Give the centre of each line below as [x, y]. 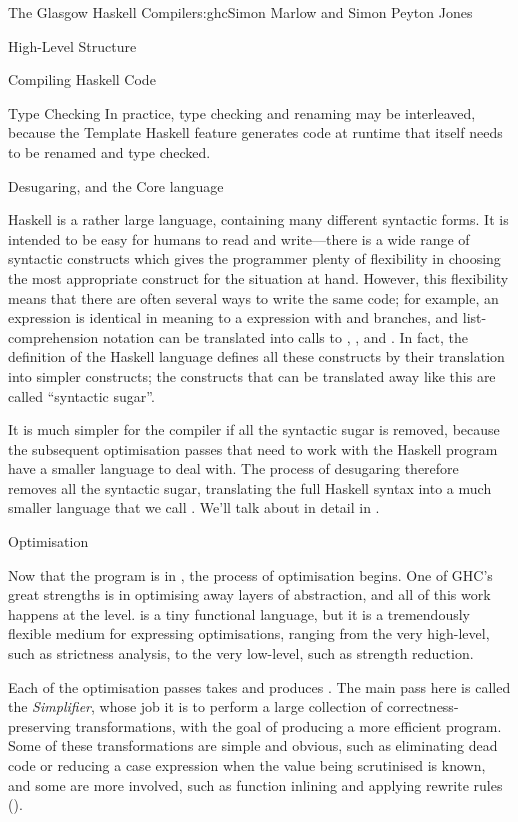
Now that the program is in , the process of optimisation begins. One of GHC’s [250, 574]
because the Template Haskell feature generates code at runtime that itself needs [255, 132]
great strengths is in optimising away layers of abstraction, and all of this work [249, 594]
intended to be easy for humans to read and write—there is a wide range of [239, 238]
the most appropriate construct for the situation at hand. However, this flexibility [258, 277]
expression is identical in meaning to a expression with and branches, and [233, 317]
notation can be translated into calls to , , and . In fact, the [285, 336]
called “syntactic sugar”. [81, 395]
